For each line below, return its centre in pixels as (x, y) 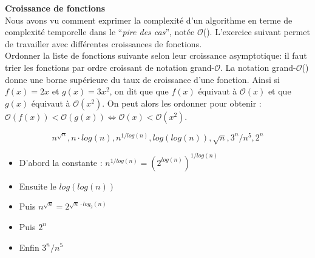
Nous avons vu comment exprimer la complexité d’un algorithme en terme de (149, 20)
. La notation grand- (258, 67)
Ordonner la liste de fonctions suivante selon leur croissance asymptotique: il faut (156, 55)
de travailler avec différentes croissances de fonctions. (103, 43)
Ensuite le (38, 186)
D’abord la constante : (61, 162)
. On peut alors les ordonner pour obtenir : (182, 103)
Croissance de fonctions (55, 8)
